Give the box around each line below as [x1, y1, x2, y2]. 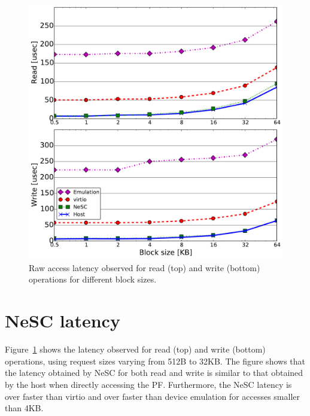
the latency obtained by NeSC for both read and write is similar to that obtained [5, 366, 303, 379]
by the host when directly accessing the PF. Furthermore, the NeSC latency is [5, 378, 292, 390]
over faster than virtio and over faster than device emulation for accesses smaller [5, 390, 300, 402]
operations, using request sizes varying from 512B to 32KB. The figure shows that [5, 354, 305, 367]
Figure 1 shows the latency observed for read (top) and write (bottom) [5, 343, 266, 356]
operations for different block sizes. [29, 273, 157, 286]
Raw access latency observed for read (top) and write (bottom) [29, 261, 260, 274]
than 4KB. [5, 402, 44, 414]
